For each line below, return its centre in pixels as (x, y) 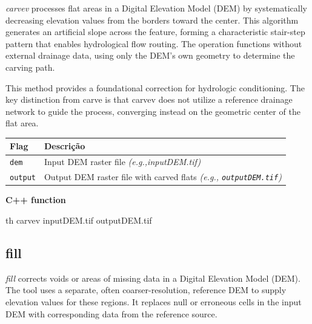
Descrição (65, 146)
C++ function (36, 200)
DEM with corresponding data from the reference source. (111, 313)
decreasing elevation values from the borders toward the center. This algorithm (152, 20)
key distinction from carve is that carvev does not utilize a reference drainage (149, 99)
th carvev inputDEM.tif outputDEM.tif (79, 220)
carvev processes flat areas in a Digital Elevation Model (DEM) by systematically (156, 8)
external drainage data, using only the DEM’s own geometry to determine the (150, 55)
